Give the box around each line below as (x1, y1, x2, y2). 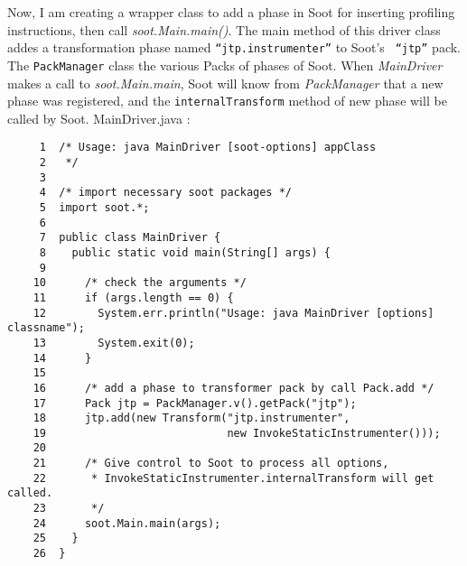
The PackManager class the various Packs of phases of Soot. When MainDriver (7, 55, 443, 74)
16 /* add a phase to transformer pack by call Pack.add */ (33, 381, 434, 394)
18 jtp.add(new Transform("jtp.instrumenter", (33, 412, 350, 425)
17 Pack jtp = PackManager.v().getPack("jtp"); (33, 396, 357, 410)
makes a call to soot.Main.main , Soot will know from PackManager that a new (7, 73, 444, 92)
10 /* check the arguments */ (33, 276, 247, 290)
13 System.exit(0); (33, 336, 195, 349)
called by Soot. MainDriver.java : (7, 108, 191, 127)
